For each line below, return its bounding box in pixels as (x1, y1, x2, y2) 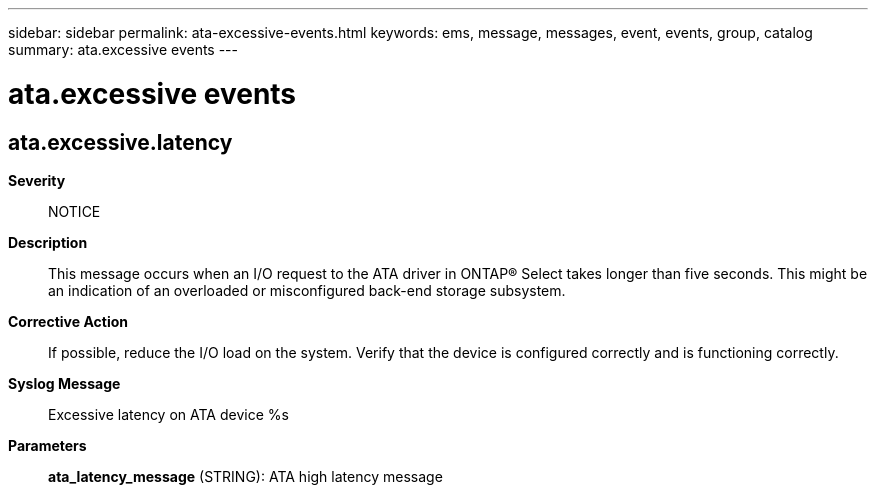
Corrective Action (8, 312, 128, 330)
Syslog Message (8, 374, 121, 392)
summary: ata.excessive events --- (8, 41, 238, 58)
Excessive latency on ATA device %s (48, 405, 289, 423)
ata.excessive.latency (8, 129, 233, 155)
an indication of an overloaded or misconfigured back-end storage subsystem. (48, 281, 566, 299)
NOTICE (48, 202, 101, 220)
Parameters (8, 436, 87, 454)
